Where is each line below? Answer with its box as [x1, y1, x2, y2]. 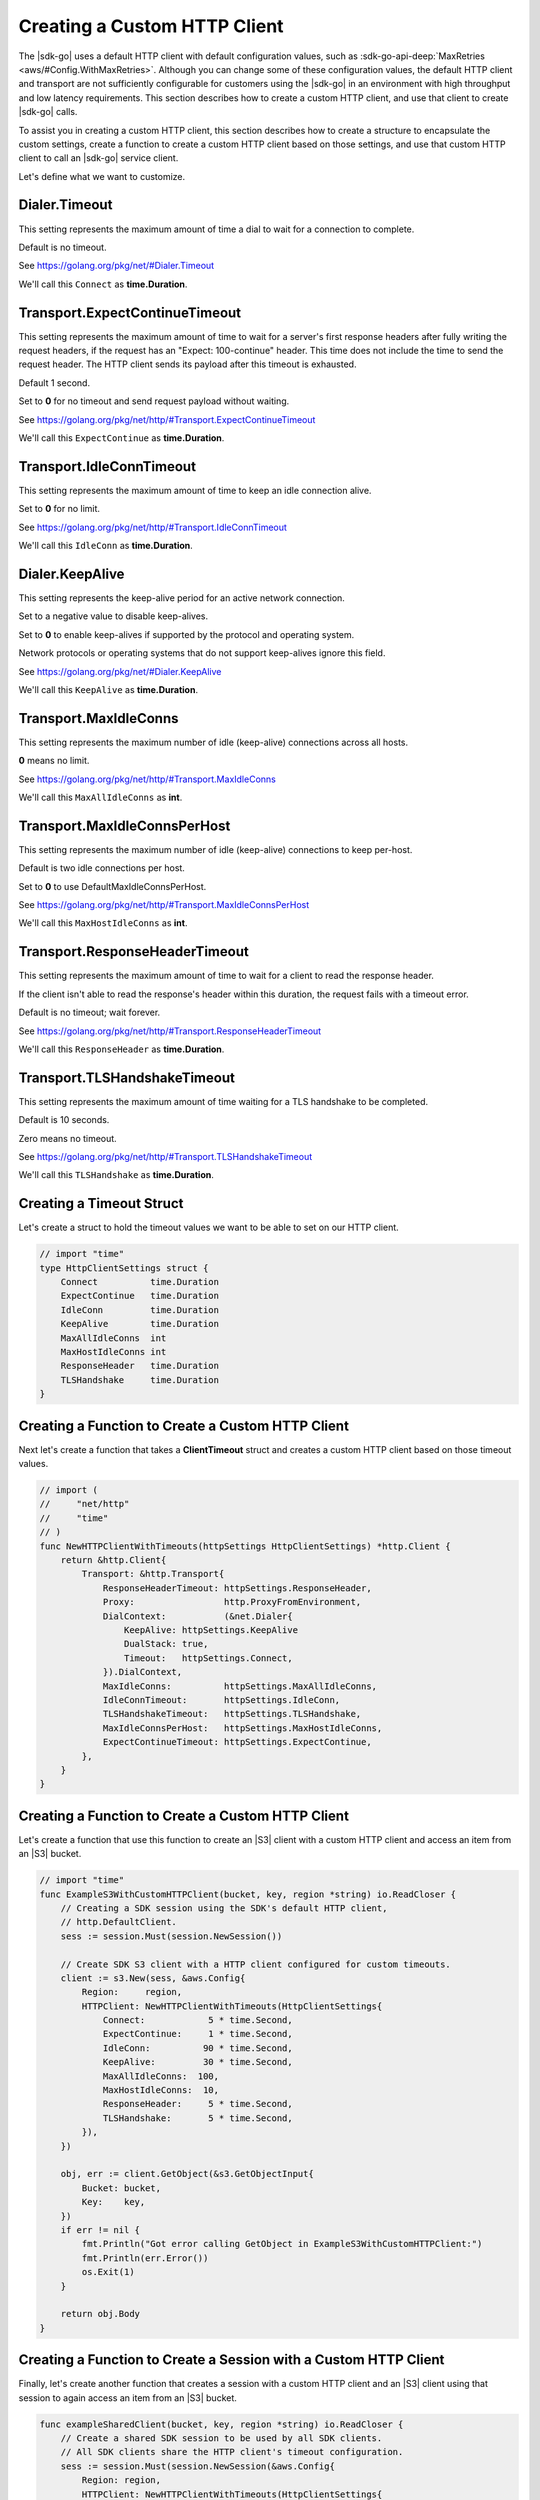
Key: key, [81, 2196, 146, 2208]
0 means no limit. [18, 755, 90, 767]
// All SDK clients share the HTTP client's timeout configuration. [60, 2446, 404, 2458]
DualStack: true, [123, 1638, 209, 1650]
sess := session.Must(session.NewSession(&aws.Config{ [60, 2460, 335, 2472]
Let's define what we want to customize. [18, 170, 186, 182]
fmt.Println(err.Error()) [81, 2252, 209, 2264]
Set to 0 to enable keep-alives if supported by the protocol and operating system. [18, 628, 355, 640]
